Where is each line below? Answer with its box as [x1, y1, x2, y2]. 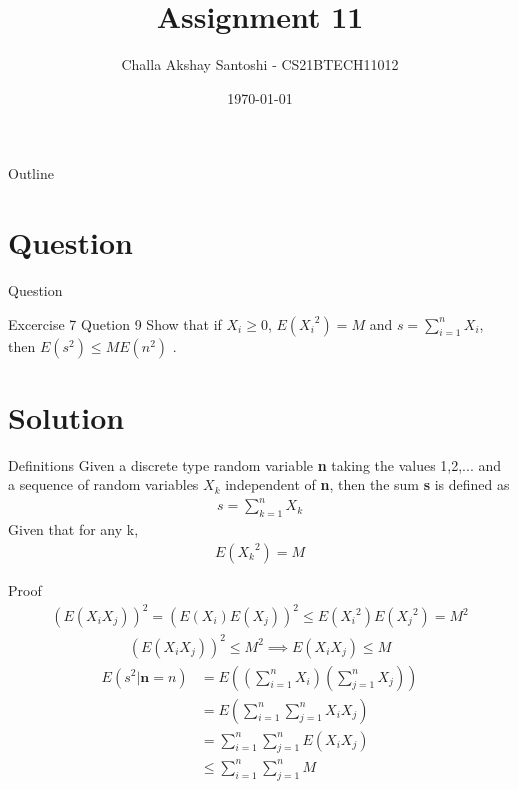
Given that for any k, [8, 519, 139, 540]
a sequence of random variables [8, 474, 199, 495]
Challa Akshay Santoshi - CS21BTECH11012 [121, 54, 399, 75]
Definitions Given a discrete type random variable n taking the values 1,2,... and [8, 454, 502, 475]
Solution [8, 396, 125, 437]
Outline [8, 163, 54, 184]
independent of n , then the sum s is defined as [225, 474, 510, 495]
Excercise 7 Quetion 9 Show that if [8, 313, 222, 334]
